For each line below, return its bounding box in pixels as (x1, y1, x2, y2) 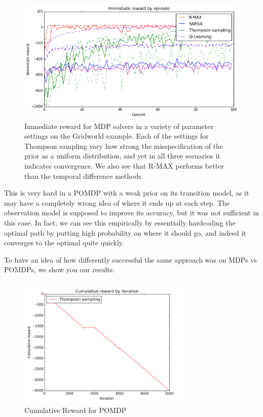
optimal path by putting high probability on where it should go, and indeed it (4, 227, 246, 238)
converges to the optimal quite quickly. (4, 237, 124, 248)
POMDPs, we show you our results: (4, 264, 115, 275)
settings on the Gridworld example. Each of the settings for (24, 131, 209, 141)
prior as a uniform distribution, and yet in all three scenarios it (24, 150, 220, 161)
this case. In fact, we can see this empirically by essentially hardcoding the (4, 217, 236, 228)
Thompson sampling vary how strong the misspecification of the (24, 140, 223, 151)
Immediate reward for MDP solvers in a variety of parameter (24, 120, 213, 131)
